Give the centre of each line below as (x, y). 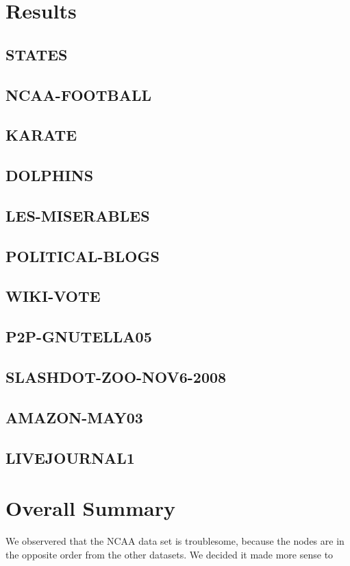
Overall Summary (90, 508)
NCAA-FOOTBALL (79, 94)
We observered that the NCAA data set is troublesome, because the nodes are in (175, 541)
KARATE (41, 135)
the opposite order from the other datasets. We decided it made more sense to (170, 554)
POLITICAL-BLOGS (83, 256)
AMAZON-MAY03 (74, 417)
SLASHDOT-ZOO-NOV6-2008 (116, 377)
